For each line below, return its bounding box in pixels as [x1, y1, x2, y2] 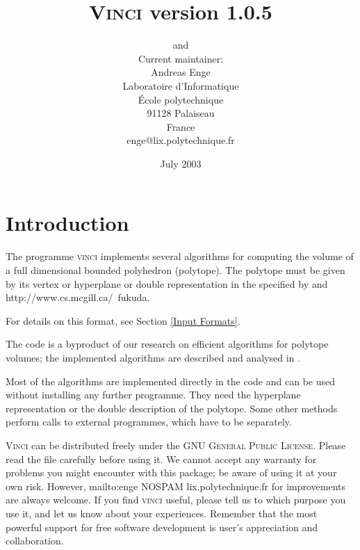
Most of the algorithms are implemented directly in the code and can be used [6, 373, 335, 388]
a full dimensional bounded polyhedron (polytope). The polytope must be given [6, 263, 345, 277]
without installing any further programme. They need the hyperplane [6, 387, 301, 402]
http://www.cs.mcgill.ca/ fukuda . [6, 290, 150, 305]
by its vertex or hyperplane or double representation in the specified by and [6, 276, 328, 291]
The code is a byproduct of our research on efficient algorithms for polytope [6, 337, 329, 351]
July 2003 [160, 156, 202, 170]
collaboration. [6, 533, 64, 548]
